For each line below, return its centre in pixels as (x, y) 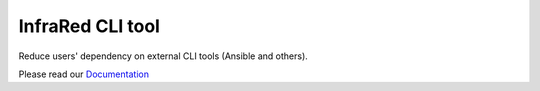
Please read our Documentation (84, 74)
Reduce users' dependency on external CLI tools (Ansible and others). (163, 56)
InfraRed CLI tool (89, 26)
